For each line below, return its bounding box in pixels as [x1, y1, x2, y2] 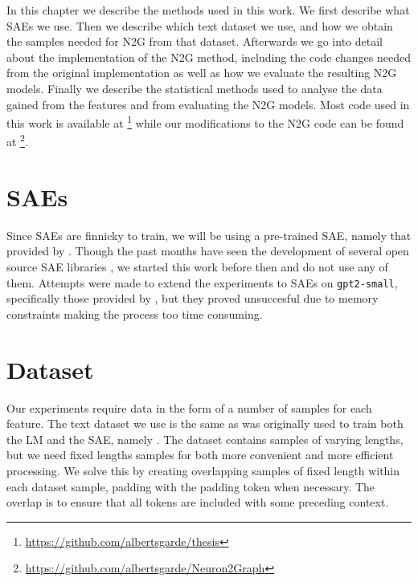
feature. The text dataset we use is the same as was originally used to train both [6, 415, 404, 432]
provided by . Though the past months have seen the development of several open [6, 242, 409, 259]
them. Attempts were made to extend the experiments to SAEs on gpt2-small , [6, 274, 398, 291]
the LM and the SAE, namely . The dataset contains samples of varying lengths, [6, 430, 404, 447]
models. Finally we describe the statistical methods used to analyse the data [6, 79, 383, 96]
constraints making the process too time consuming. [6, 305, 263, 322]
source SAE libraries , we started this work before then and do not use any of [6, 258, 388, 275]
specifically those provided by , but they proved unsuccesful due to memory [6, 290, 379, 307]
